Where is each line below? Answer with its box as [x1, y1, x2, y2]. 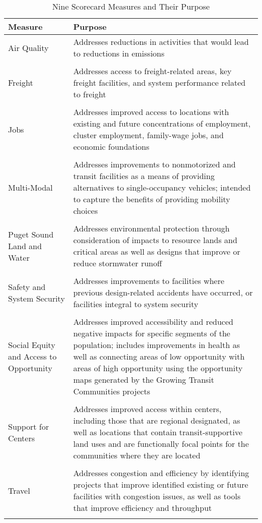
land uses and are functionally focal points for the [73, 438, 249, 449]
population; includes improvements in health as [73, 339, 240, 351]
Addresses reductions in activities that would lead [73, 36, 249, 47]
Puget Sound [8, 228, 54, 240]
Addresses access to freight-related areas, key [73, 65, 232, 77]
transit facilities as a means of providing [73, 170, 215, 182]
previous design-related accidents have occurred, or [73, 286, 253, 298]
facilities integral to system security [73, 298, 199, 310]
